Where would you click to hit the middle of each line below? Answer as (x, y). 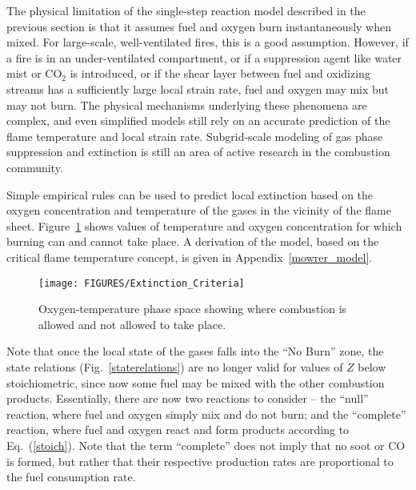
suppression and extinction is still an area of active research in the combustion (198, 152)
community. (35, 167)
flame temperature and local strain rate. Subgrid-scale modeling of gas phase (195, 136)
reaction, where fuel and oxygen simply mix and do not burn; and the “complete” (206, 414)
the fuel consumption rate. (71, 477)
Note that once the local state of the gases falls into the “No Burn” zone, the (195, 351)
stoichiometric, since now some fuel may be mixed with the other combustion (196, 382)
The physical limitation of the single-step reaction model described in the (186, 10)
